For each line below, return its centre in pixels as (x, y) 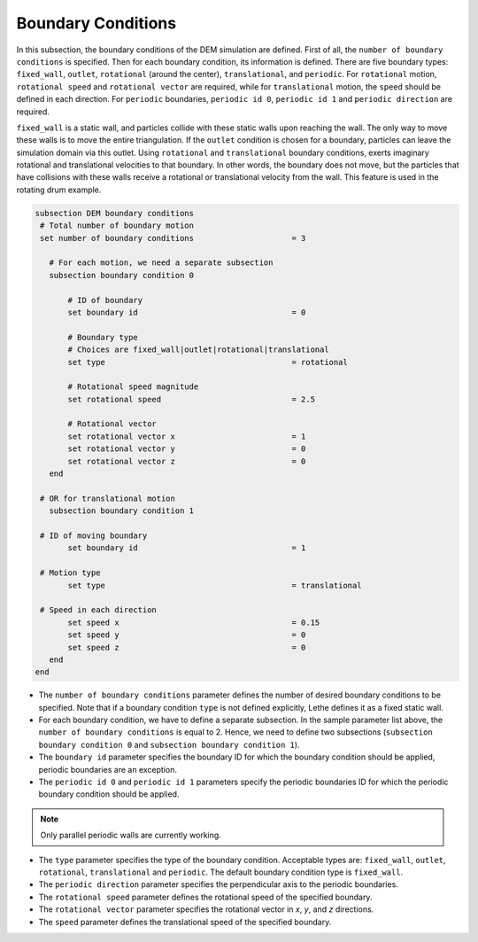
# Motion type (70, 573)
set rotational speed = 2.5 (192, 399)
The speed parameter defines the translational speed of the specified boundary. (185, 922)
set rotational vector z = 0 (187, 461)
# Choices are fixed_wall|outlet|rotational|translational (198, 350)
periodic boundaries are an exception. (108, 769)
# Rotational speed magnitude (133, 387)
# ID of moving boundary (94, 535)
